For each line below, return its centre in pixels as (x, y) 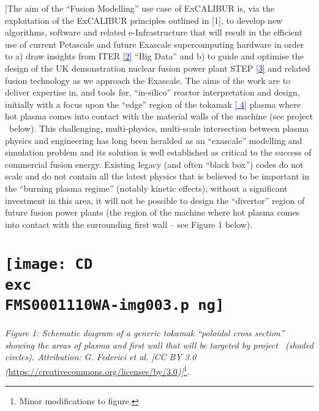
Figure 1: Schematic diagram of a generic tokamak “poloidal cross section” (145, 333)
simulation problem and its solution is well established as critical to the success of (158, 152)
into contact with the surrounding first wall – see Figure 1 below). (129, 224)
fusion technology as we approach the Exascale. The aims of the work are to (148, 80)
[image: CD (49, 264)
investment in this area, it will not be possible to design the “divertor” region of (155, 200)
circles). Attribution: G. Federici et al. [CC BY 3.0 (101, 357)
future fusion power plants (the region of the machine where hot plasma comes (152, 212)
